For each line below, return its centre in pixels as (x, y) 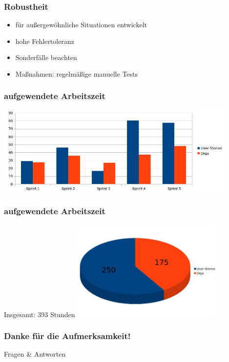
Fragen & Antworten (35, 354)
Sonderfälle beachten (46, 57)
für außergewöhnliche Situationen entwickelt (81, 25)
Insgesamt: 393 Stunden (40, 314)
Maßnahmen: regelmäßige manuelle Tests (77, 74)
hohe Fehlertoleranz (45, 41)
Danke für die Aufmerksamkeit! (67, 336)
